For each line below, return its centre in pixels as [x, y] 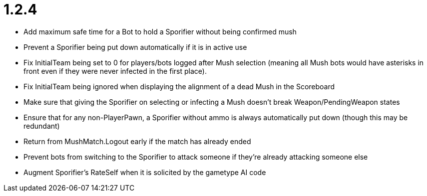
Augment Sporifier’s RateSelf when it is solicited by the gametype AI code [145, 172]
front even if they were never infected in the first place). [115, 71]
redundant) [42, 126]
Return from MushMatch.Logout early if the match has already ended [137, 141]
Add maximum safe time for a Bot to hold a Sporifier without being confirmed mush [160, 31]
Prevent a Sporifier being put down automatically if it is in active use [135, 47]
